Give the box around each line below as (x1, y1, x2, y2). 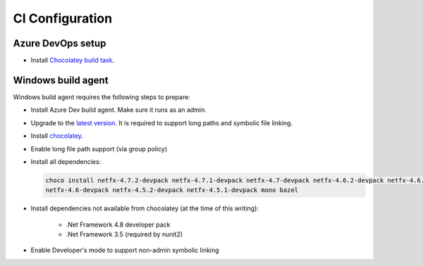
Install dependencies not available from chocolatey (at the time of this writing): (30, 204, 259, 213)
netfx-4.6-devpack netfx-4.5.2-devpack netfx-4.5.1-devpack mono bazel (45, 186, 299, 194)
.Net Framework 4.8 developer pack (66, 220, 171, 229)
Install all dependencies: (30, 157, 102, 165)
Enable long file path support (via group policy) (30, 144, 168, 153)
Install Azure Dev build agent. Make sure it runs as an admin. (30, 106, 207, 114)
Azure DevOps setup (13, 37, 106, 49)
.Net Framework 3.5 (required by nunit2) (66, 230, 183, 239)
